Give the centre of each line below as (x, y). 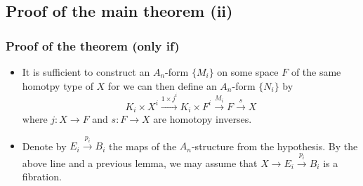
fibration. (42, 177)
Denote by (44, 146)
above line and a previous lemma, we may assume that (140, 162)
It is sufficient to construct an (86, 72)
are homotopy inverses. (203, 119)
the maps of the (143, 146)
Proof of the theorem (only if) (93, 45)
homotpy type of (58, 85)
